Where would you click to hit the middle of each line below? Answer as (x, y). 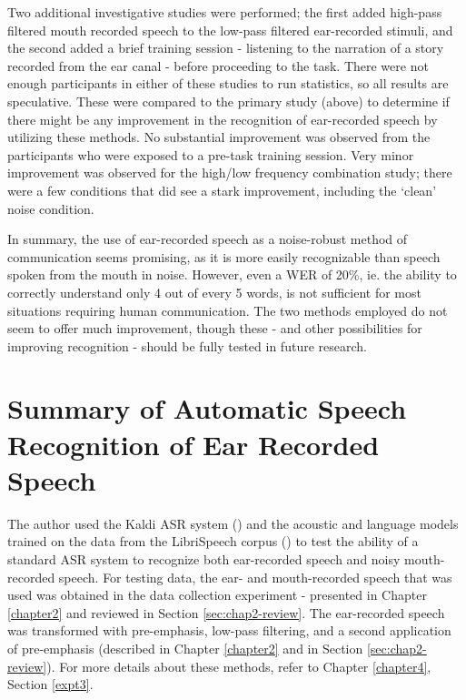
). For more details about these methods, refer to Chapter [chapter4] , (239, 666)
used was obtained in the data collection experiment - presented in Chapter (217, 595)
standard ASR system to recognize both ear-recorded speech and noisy (204, 558)
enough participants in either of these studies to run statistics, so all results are (228, 83)
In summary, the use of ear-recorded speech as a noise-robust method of (208, 239)
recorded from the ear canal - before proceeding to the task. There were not (218, 65)
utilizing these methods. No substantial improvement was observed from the (219, 137)
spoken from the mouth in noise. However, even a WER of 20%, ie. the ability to (232, 274)
